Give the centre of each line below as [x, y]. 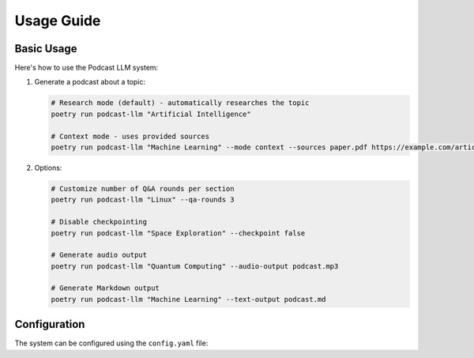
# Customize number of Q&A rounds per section [143, 188]
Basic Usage [46, 49]
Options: [48, 168]
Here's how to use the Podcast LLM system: [87, 68]
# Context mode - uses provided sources [130, 136]
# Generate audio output [99, 255]
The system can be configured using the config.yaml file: [111, 343]
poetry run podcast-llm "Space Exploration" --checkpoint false [178, 233]
